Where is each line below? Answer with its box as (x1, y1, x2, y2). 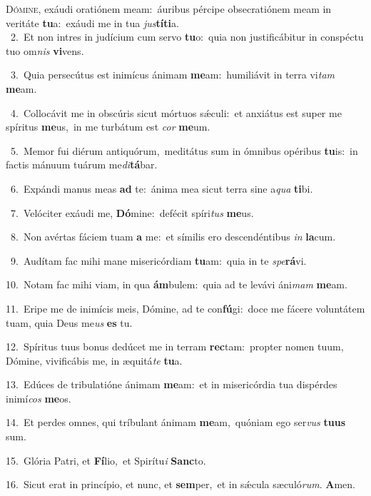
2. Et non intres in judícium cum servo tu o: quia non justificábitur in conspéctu (10, 29, 364, 44)
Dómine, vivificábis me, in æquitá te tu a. (6, 353, 183, 368)
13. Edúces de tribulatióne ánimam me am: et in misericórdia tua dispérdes (6, 377, 337, 392)
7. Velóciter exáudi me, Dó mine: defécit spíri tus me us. (10, 205, 254, 220)
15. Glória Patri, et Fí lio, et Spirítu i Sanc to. (6, 452, 206, 467)
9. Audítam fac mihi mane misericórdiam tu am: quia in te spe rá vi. (10, 253, 307, 268)
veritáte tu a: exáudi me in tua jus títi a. (6, 15, 179, 30)
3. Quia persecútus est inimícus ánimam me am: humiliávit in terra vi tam (10, 67, 335, 82)
